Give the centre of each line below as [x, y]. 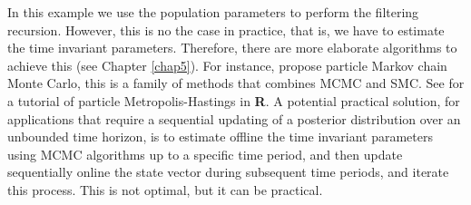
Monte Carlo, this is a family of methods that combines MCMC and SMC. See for [236, 83]
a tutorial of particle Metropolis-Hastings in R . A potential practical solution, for [234, 100]
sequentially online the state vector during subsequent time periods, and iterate [228, 172]
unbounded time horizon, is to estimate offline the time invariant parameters [220, 137]
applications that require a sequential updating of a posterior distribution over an [234, 118]
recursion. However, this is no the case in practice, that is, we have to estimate [226, 29]
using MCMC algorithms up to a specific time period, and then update [205, 154]
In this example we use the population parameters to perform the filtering [213, 12]
